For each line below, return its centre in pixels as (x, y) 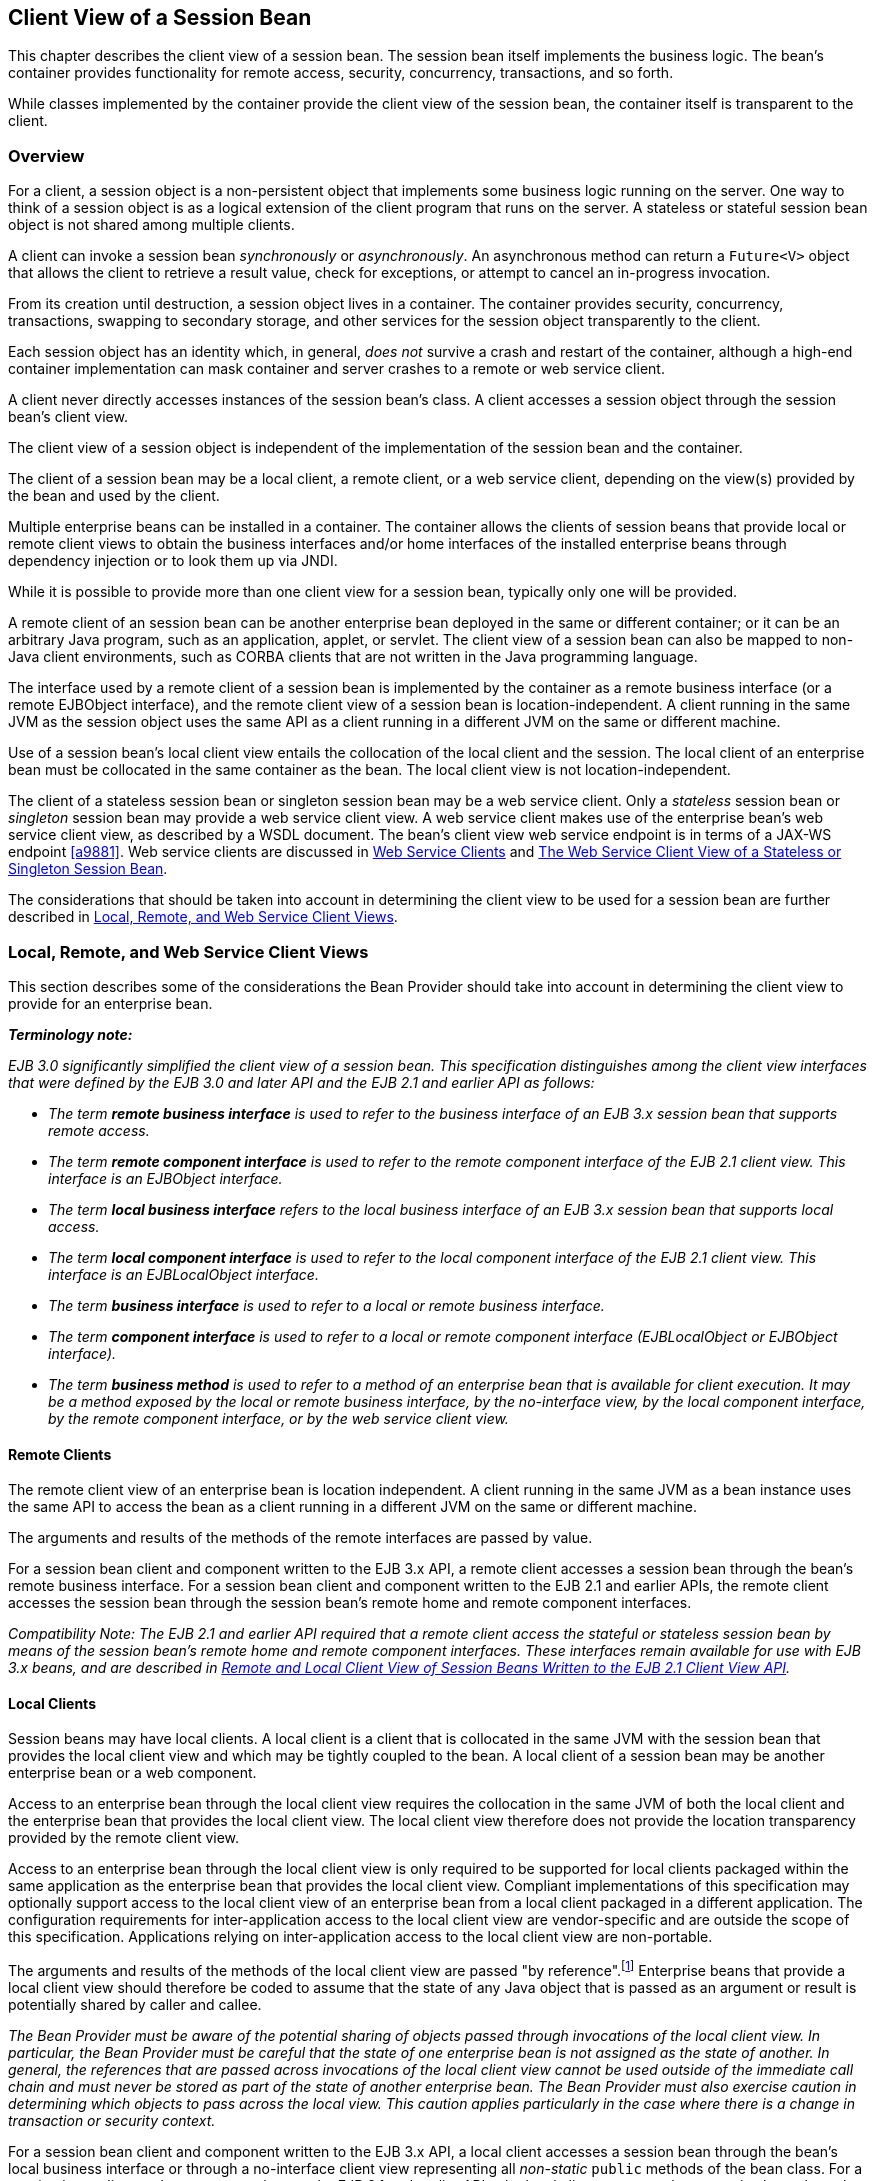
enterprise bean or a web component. (132, 1773)
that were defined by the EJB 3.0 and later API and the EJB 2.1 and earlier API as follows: (301, 1082)
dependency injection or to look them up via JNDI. (173, 561)
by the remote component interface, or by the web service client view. (278, 1418)
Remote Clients (60, 1454)
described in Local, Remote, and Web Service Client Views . (203, 917)
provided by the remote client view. (124, 1838)
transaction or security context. (112, 2121)
